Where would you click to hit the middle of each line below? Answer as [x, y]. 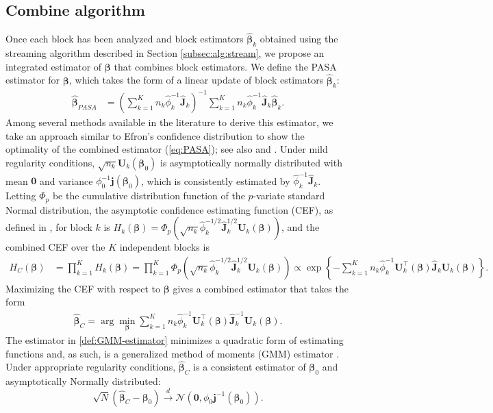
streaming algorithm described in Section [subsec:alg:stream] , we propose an [165, 53]
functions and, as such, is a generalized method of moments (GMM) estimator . [173, 353]
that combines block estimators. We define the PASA [225, 66]
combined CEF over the [55, 247]
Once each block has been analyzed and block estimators [125, 39]
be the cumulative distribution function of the [149, 196]
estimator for [33, 80]
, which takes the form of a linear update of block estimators [196, 80]
